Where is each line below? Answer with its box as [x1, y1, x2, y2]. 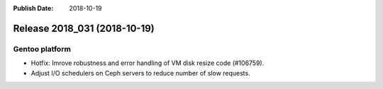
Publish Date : [13, 4, 54, 12]
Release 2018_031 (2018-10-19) [13, 22, 155, 35]
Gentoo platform [13, 44, 71, 54]
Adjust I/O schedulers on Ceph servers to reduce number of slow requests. [30, 69, 251, 77]
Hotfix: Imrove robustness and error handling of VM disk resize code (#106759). [30, 59, 265, 67]
